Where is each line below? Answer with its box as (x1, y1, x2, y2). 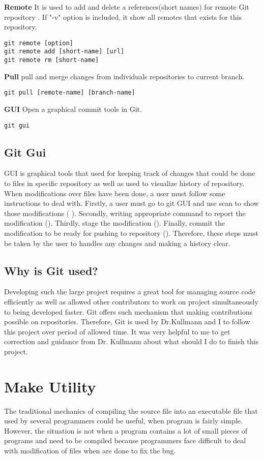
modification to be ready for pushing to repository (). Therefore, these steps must (4, 228, 259, 238)
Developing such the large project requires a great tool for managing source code (4, 286, 255, 297)
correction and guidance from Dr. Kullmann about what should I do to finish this (4, 336, 258, 347)
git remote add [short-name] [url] (4, 48, 125, 55)
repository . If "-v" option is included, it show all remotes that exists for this (4, 11, 242, 22)
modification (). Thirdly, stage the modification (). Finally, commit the (4, 218, 225, 228)
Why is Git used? (4, 262, 98, 278)
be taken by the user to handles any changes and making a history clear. (4, 237, 230, 248)
